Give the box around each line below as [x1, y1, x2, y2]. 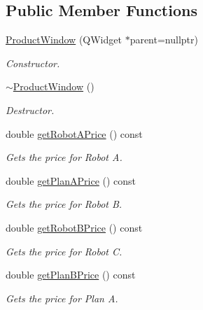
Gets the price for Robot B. [6, 197, 122, 211]
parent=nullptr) [129, 32, 198, 47]
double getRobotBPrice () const [6, 220, 143, 234]
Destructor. [6, 102, 55, 117]
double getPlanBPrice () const [6, 267, 136, 282]
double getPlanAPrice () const [6, 173, 136, 188]
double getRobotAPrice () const [6, 126, 143, 141]
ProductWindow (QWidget [6, 32, 122, 47]
